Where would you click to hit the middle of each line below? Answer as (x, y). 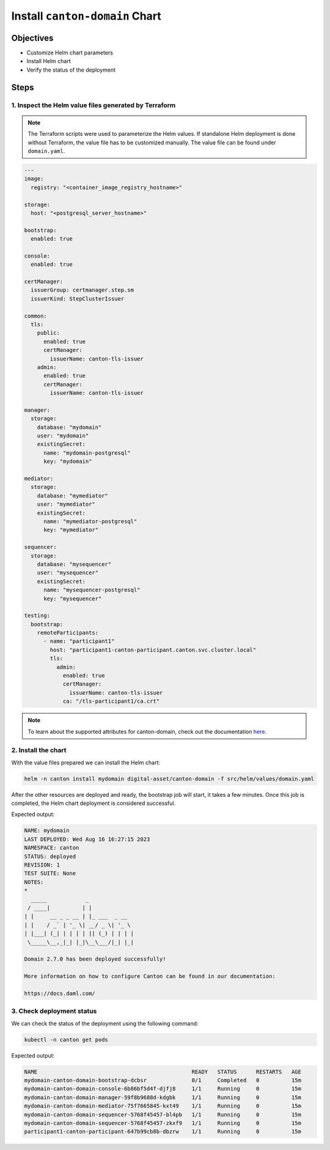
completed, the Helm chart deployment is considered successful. (94, 803)
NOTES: (34, 882)
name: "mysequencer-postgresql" (92, 590)
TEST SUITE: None (50, 873)
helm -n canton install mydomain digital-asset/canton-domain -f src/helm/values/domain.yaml (169, 778)
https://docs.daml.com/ (60, 993)
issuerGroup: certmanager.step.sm (82, 290)
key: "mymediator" (71, 530)
